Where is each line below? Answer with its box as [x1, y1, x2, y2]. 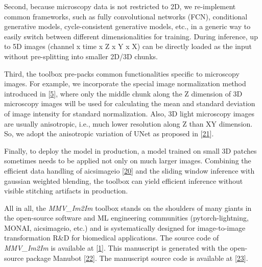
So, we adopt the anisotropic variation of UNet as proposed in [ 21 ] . [4, 128, 214, 139]
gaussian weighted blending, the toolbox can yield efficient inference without [4, 175, 243, 186]
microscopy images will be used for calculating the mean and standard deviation [4, 98, 255, 109]
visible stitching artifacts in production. [4, 185, 128, 196]
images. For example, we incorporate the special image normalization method [4, 78, 246, 89]
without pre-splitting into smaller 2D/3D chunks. [4, 51, 158, 61]
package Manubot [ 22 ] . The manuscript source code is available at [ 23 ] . [26, 252, 248, 263]
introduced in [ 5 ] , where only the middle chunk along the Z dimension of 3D [4, 88, 243, 99]
